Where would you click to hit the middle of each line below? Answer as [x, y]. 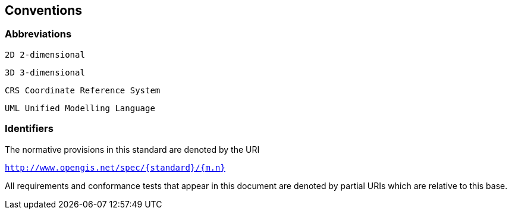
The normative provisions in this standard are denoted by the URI [132, 149]
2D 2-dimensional [45, 54]
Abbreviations [38, 34]
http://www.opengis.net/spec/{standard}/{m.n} [115, 167]
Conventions [44, 10]
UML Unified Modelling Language [80, 108]
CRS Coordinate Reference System [83, 90]
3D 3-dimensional [45, 72]
